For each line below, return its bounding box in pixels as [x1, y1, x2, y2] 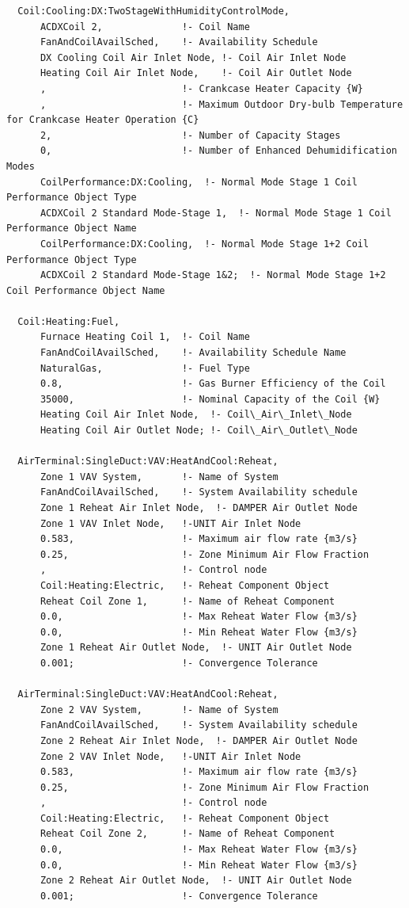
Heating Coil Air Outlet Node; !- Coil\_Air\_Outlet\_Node [40, 425, 358, 437]
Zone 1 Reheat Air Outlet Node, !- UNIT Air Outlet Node [40, 642, 352, 654]
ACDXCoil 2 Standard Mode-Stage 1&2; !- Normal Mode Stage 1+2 [40, 269, 386, 281]
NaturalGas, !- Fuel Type [40, 362, 250, 374]
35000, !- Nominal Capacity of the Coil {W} [40, 393, 381, 405]
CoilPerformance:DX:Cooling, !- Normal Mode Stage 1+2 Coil [40, 238, 369, 250]
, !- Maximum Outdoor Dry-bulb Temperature [40, 98, 403, 110]
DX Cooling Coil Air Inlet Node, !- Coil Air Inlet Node [40, 52, 347, 63]
